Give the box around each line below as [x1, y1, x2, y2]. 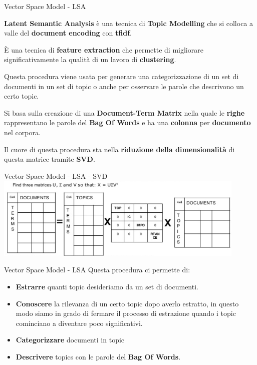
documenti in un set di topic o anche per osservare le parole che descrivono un [4, 81, 244, 91]
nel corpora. [4, 127, 41, 137]
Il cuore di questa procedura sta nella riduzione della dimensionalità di [4, 144, 235, 154]
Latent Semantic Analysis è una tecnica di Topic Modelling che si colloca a [4, 18, 253, 28]
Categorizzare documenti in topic [16, 334, 125, 345]
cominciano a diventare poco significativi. [16, 317, 143, 328]
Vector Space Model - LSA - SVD [4, 170, 108, 181]
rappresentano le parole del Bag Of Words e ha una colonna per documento [4, 117, 251, 128]
